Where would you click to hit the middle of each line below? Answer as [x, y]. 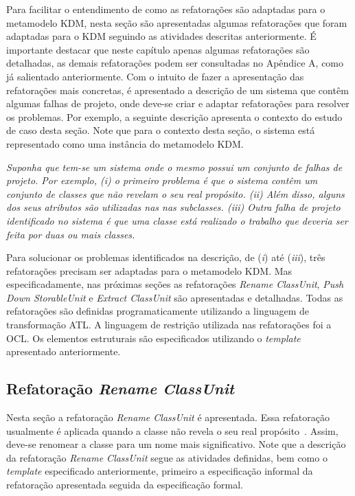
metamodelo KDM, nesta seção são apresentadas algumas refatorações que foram [177, 22]
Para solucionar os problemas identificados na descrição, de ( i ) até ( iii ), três [166, 257]
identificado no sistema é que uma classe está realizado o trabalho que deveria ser [177, 220]
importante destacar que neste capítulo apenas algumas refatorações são [158, 49]
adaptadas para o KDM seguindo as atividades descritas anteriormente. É [161, 36]
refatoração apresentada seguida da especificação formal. [125, 485]
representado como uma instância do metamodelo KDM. [125, 143]
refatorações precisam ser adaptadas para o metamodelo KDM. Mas [149, 270]
